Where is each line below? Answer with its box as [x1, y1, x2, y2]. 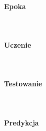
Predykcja [4, 117, 39, 127]
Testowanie [4, 78, 43, 89]
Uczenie [4, 39, 31, 50]
